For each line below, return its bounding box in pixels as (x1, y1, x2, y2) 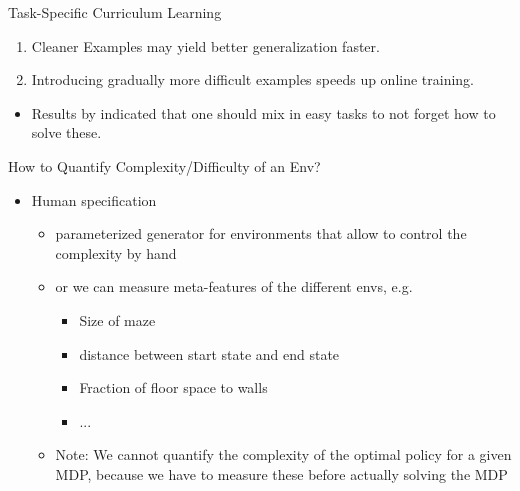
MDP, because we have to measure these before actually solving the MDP (55, 463, 508, 484)
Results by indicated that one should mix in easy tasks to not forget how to (31, 102, 496, 123)
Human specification (31, 189, 157, 210)
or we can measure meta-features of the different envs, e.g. (55, 276, 413, 297)
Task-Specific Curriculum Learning (8, 2, 222, 22)
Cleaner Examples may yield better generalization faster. (31, 35, 380, 56)
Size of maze (79, 309, 156, 330)
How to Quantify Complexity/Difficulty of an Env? (8, 155, 321, 176)
